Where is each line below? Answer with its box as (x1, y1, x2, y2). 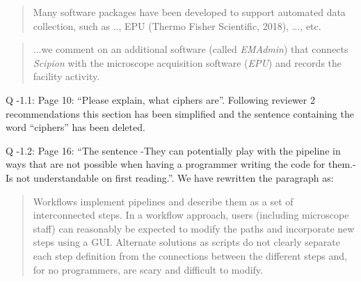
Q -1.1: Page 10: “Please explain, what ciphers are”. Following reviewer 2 (6, 92, 315, 107)
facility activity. (33, 69, 100, 84)
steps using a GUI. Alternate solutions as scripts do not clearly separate (33, 235, 340, 249)
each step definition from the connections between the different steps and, (33, 248, 347, 263)
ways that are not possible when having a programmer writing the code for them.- (6, 157, 356, 171)
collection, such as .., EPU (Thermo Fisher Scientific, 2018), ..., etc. (33, 18, 321, 33)
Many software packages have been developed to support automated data (33, 5, 346, 19)
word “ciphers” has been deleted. (6, 120, 145, 134)
